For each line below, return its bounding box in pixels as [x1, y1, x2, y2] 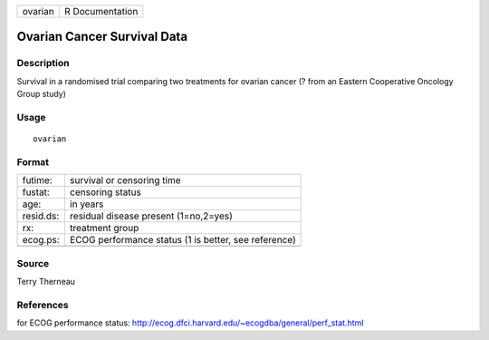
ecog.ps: [22, 234, 61, 247]
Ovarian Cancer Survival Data [16, 29, 188, 44]
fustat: [22, 186, 50, 199]
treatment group [69, 222, 139, 235]
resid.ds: [22, 209, 60, 222]
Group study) [16, 89, 67, 100]
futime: [22, 174, 53, 187]
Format [16, 155, 50, 168]
